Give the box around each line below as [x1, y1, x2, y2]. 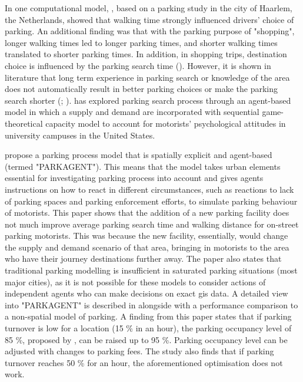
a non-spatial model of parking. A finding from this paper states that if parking [5, 310, 292, 322]
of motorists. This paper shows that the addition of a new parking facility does [5, 206, 289, 219]
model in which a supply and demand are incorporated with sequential [5, 106, 259, 118]
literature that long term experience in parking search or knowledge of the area [5, 71, 290, 83]
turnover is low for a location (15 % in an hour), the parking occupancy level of [5, 322, 292, 334]
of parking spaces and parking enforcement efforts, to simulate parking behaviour [5, 195, 298, 207]
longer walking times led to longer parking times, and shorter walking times [5, 36, 278, 48]
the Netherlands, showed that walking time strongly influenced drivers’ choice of [5, 13, 294, 25]
